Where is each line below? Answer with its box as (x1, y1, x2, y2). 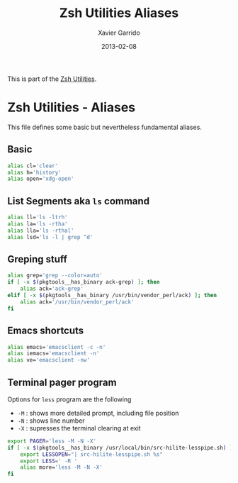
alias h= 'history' (7, 169, 62, 176)
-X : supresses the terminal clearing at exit (17, 423, 141, 432)
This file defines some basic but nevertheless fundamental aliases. (7, 123, 202, 131)
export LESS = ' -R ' (20, 457, 78, 465)
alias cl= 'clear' (7, 162, 59, 170)
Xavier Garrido (98, 28, 140, 37)
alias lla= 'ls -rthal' (7, 227, 74, 234)
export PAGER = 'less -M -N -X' (7, 438, 97, 445)
